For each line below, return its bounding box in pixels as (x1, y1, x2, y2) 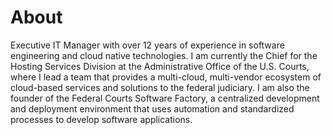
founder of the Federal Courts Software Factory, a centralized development (10, 92, 320, 104)
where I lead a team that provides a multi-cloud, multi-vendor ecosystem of (10, 71, 322, 83)
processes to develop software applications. (10, 113, 193, 125)
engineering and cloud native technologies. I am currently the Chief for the (10, 49, 318, 61)
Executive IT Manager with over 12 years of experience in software (10, 39, 285, 51)
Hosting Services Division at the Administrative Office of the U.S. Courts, (10, 60, 310, 72)
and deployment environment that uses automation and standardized (10, 102, 295, 115)
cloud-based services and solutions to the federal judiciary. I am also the (10, 81, 310, 93)
